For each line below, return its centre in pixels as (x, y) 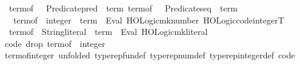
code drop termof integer (55, 43)
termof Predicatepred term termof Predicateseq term (123, 8)
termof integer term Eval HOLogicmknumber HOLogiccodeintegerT (148, 20)
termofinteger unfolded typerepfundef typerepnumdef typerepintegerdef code (150, 55)
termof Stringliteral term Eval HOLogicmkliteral (108, 32)
